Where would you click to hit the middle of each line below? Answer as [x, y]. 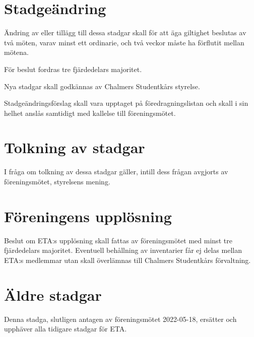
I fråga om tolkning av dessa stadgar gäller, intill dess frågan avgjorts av [116, 172]
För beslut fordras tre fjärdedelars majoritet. [73, 69]
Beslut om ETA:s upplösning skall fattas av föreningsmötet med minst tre [118, 240]
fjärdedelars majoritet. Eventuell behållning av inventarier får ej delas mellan [123, 250]
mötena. [16, 52]
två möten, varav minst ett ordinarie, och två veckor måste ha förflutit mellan [124, 42]
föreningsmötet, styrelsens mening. [57, 181]
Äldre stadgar [53, 294]
